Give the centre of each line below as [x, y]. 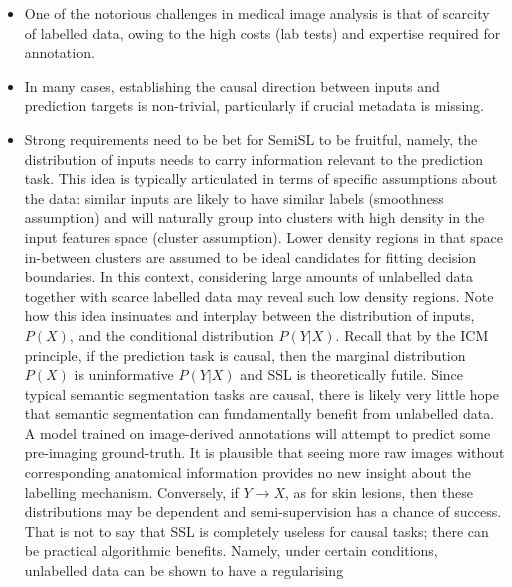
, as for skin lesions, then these [379, 491]
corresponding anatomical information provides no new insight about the [247, 472]
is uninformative [124, 374]
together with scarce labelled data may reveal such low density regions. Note [259, 295]
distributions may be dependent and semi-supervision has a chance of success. [263, 511]
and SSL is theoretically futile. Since [352, 374]
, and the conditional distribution [171, 334]
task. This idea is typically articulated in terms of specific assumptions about [261, 178]
